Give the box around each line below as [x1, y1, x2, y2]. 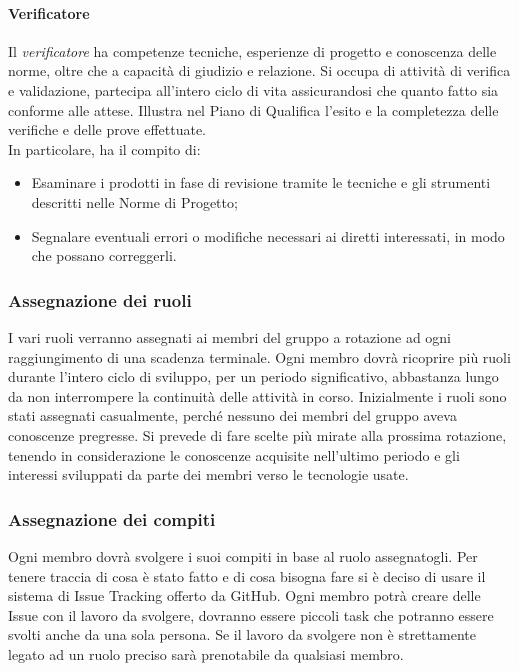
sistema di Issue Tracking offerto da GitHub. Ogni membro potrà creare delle [8, 585, 481, 606]
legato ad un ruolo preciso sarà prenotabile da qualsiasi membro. [8, 643, 404, 664]
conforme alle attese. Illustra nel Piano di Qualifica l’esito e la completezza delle [8, 99, 499, 120]
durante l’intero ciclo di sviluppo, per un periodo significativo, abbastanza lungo [8, 366, 499, 387]
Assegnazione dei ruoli [8, 287, 192, 312]
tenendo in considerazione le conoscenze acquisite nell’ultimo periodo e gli [8, 444, 460, 465]
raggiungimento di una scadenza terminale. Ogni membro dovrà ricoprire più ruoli [8, 346, 511, 367]
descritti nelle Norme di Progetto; [31, 191, 238, 212]
